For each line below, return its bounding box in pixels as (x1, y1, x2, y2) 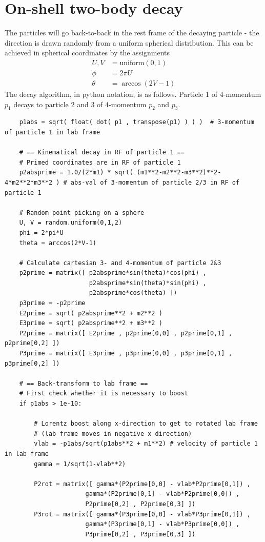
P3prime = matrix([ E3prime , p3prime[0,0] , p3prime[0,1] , (19, 350, 232, 357)
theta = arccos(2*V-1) (19, 239, 96, 247)
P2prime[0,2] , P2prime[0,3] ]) (85, 500, 196, 508)
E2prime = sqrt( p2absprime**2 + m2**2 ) (19, 309, 162, 317)
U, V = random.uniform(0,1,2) (19, 219, 123, 227)
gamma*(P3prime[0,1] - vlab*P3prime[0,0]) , (85, 520, 240, 528)
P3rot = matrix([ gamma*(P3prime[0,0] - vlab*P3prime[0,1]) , (34, 510, 251, 518)
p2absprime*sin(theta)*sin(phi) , (89, 279, 207, 287)
